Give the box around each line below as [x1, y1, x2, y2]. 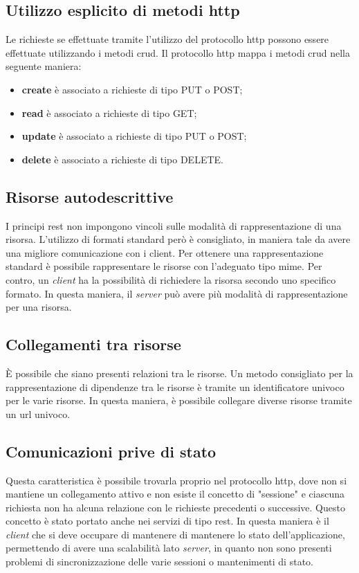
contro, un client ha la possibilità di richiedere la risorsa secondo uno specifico [6, 272, 336, 286]
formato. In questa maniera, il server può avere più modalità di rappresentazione [6, 286, 348, 300]
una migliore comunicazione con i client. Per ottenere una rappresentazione [6, 245, 324, 260]
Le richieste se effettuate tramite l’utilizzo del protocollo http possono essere [6, 32, 329, 46]
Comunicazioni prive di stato [6, 440, 217, 462]
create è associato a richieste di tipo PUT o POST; [21, 82, 243, 96]
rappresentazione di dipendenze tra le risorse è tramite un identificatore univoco [6, 379, 344, 394]
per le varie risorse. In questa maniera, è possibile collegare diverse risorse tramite [6, 393, 352, 408]
